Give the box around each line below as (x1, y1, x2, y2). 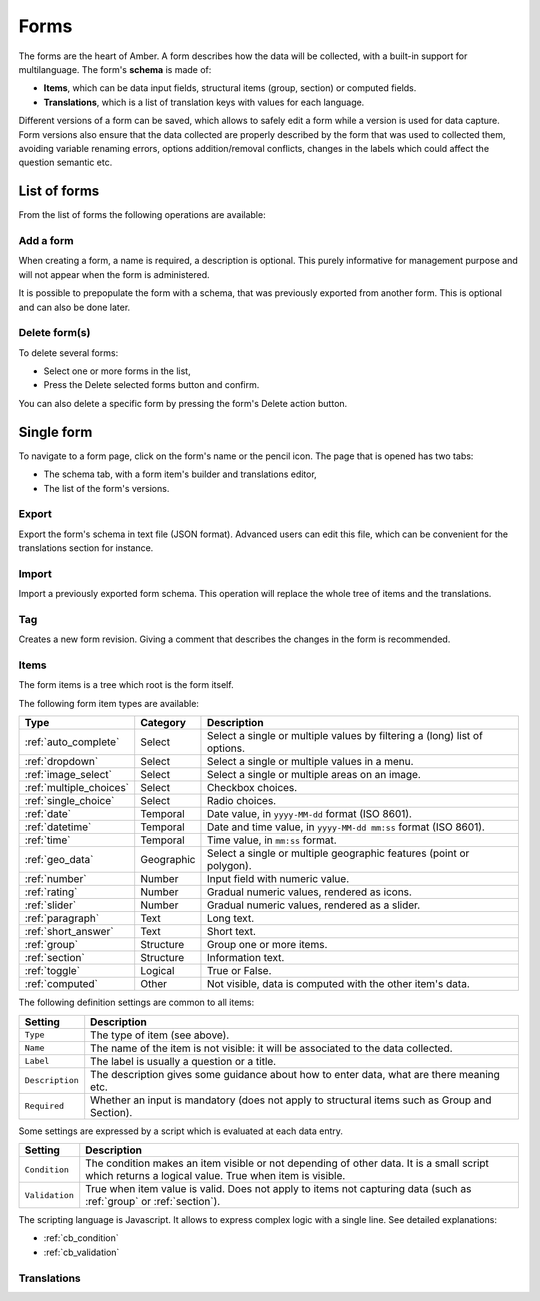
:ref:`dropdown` (24, 755, 99, 769)
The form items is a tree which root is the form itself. (18, 679, 234, 691)
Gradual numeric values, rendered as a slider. (206, 898, 421, 912)
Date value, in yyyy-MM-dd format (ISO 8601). (206, 807, 412, 821)
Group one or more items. (206, 938, 328, 952)
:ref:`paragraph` (24, 911, 100, 925)
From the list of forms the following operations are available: (18, 209, 266, 221)
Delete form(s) (18, 326, 91, 340)
